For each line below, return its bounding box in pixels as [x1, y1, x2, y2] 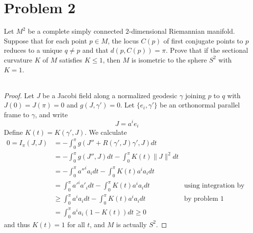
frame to [4, 109, 29, 119]
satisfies [59, 54, 83, 64]
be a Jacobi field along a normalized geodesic [42, 90, 177, 100]
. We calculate [84, 127, 127, 137]
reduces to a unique [4, 45, 63, 55]
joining [185, 90, 206, 100]
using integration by [184, 182, 245, 190]
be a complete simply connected [28, 26, 124, 36]
